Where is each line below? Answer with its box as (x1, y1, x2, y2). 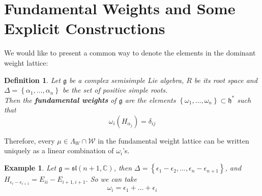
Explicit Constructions (4, 18, 165, 39)
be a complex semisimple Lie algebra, (69, 74, 184, 85)
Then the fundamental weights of (4, 94, 117, 105)
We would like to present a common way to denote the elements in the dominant (4, 47, 256, 58)
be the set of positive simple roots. (63, 85, 168, 95)
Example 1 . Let (4, 162, 56, 173)
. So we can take (85, 174, 137, 184)
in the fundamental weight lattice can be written (98, 135, 249, 146)
